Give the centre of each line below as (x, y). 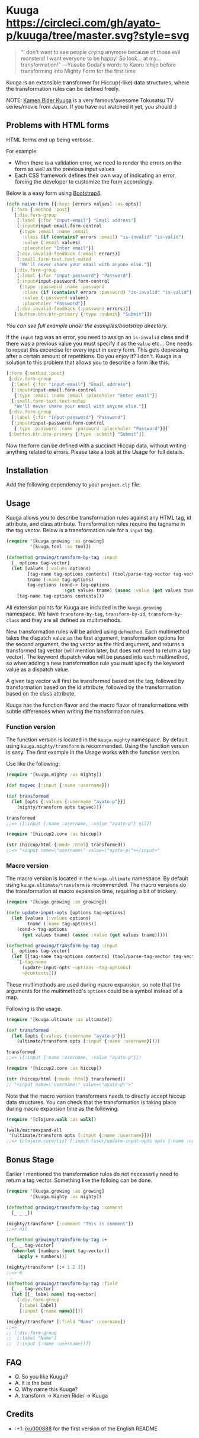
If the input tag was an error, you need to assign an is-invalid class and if (97, 337)
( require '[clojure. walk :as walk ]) (51, 1119)
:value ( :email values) (51, 242)
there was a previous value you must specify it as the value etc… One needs (99, 344)
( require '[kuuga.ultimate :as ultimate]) (59, 1019)
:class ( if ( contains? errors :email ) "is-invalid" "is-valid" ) (103, 237)
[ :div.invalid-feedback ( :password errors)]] (74, 309)
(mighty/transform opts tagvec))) (59, 807)
